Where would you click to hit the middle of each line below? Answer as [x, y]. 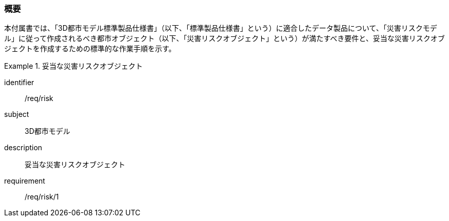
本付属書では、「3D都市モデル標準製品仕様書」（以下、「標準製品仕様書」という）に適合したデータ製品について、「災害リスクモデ [221, 28]
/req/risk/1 [42, 197]
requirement [25, 181]
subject [17, 114]
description [23, 148]
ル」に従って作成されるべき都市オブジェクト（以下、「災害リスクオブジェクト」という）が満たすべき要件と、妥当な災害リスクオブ [224, 38]
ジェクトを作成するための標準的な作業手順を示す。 [90, 49]
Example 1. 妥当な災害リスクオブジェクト [73, 66]
